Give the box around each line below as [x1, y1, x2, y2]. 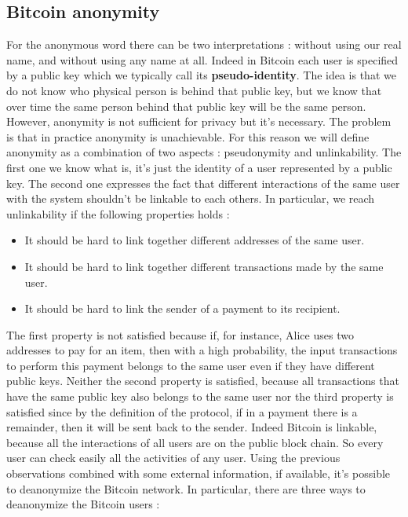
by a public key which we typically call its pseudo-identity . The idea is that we [6, 67, 396, 83]
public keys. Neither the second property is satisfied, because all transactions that [6, 372, 399, 389]
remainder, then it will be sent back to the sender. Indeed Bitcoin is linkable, [6, 419, 377, 435]
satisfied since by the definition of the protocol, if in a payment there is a [6, 403, 358, 420]
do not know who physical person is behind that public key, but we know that [6, 82, 382, 98]
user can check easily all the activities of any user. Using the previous [6, 449, 341, 466]
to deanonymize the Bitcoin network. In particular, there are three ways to [6, 480, 366, 497]
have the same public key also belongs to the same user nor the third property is [6, 388, 394, 405]
